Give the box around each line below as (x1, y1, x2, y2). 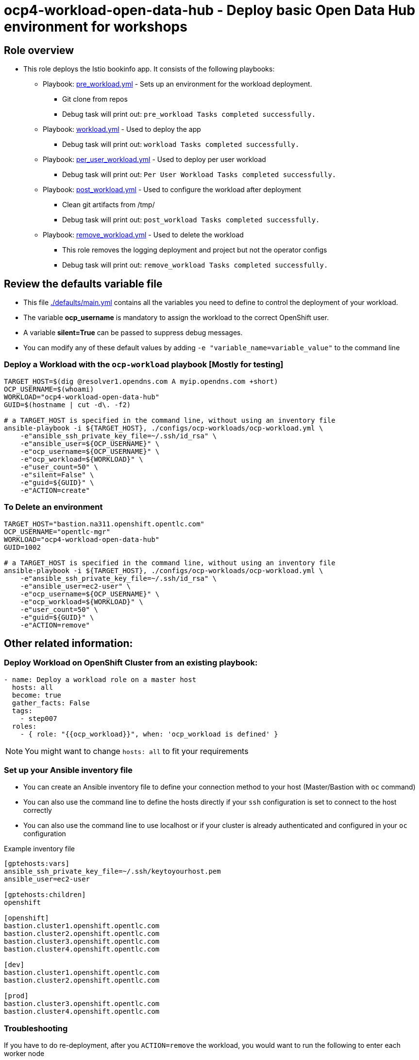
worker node (4, 1049, 45, 1058)
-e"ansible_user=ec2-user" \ (20, 582, 131, 590)
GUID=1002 (4, 543, 41, 551)
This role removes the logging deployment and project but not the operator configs (62, 246, 327, 254)
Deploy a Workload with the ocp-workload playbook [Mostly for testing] (4, 359, 284, 370)
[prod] (4, 992, 29, 1000)
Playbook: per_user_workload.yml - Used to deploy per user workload (43, 155, 266, 164)
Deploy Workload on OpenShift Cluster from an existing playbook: (4, 658, 258, 668)
